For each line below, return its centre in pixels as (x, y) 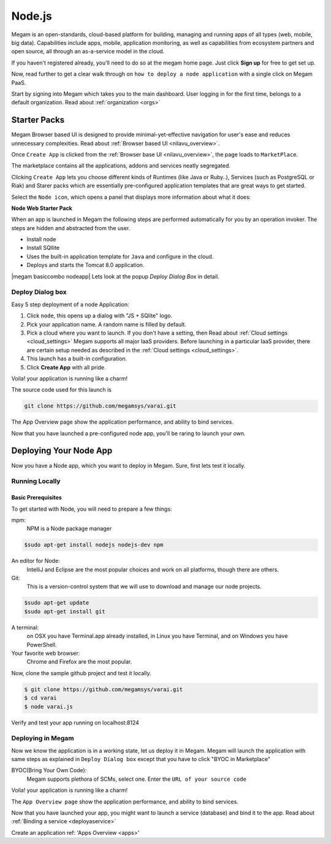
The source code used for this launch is (61, 390)
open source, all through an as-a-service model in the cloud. (88, 52)
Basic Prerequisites (37, 498)
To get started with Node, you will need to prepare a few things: (92, 509)
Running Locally (36, 481)
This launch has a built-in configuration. (77, 358)
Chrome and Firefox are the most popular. (79, 662)
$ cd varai (40, 698)
